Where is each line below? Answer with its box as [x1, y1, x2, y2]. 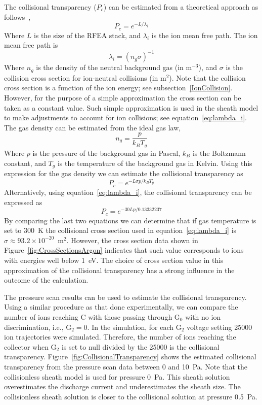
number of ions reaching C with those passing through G [4, 312, 180, 322]
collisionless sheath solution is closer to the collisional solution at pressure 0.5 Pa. [4, 391, 257, 401]
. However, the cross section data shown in [66, 234, 198, 245]
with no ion [185, 312, 221, 322]
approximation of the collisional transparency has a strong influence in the [4, 264, 235, 275]
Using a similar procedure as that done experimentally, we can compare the [4, 301, 238, 312]
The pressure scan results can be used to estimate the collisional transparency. [4, 291, 247, 302]
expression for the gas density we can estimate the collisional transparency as [4, 167, 243, 178]
